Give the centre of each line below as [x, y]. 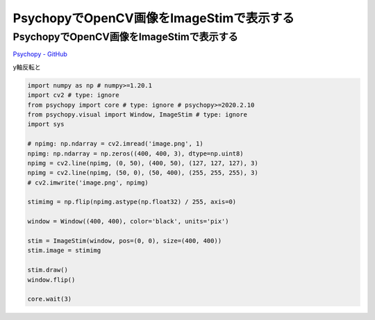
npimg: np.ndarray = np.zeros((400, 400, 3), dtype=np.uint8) [135, 153]
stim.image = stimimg [64, 251]
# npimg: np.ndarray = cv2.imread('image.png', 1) [116, 144]
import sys [46, 124]
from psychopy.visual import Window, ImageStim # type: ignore [137, 114]
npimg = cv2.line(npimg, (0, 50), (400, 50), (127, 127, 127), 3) [143, 163]
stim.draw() [48, 270]
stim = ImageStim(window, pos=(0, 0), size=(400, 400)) [125, 241]
